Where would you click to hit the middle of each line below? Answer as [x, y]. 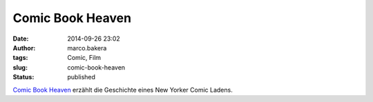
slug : [20, 67]
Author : [24, 48]
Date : [21, 39]
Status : [23, 77]
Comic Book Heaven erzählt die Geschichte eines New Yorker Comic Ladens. [123, 90]
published [82, 77]
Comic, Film [84, 58]
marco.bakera [87, 48]
